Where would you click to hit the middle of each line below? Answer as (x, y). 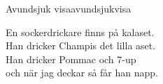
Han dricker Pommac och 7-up (71, 59)
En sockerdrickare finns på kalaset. (80, 32)
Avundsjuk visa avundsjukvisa (69, 8)
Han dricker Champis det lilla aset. (81, 45)
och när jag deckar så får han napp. (82, 73)
